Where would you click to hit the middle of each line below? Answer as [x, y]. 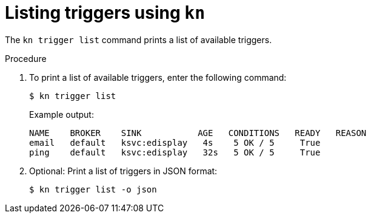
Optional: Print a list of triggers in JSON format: [123, 171]
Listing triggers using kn [105, 13]
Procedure [26, 58]
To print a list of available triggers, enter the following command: [158, 77]
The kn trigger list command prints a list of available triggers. [139, 39]
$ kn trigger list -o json [93, 189]
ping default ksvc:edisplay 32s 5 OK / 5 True [175, 152]
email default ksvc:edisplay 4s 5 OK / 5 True [175, 142]
